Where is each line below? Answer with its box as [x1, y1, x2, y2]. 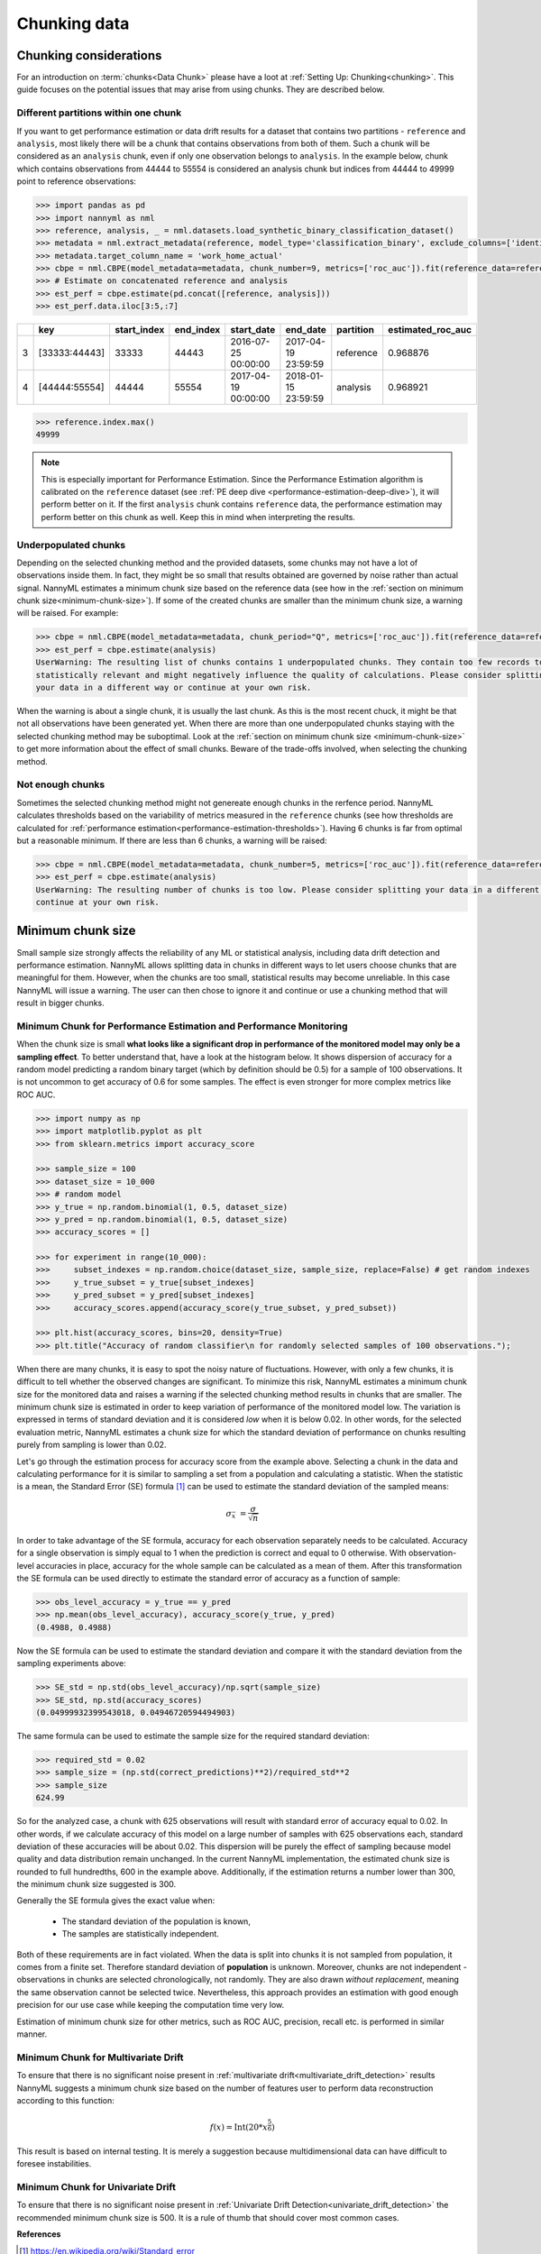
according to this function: [16, 2094, 115, 2105]
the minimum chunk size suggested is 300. [16, 1879, 177, 1890]
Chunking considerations [16, 48, 162, 63]
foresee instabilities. [16, 2158, 92, 2169]
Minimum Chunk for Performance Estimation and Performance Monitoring [16, 1020, 348, 1032]
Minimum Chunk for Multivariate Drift [16, 2051, 184, 2064]
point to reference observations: [16, 176, 137, 187]
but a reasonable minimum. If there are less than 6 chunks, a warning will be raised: [16, 835, 328, 846]
